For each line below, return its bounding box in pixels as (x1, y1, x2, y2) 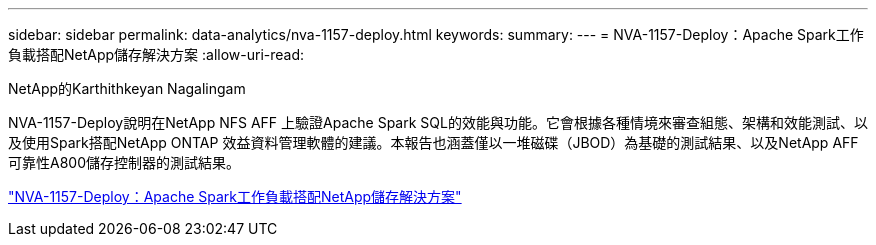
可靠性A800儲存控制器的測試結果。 (8, 154, 240, 171)
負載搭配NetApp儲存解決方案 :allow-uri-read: (8, 46, 305, 63)
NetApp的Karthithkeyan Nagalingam (8, 80, 246, 97)
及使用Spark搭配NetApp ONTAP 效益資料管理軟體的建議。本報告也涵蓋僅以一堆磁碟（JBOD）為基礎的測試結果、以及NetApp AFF (8, 134, 859, 151)
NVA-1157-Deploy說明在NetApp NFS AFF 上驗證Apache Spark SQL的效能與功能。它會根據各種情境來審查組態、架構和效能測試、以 (8, 114, 868, 131)
